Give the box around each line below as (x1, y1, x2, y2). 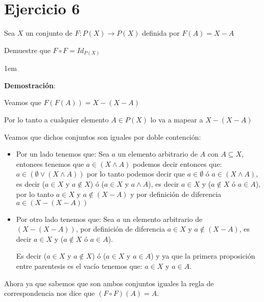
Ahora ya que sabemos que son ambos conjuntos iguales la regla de (4, 278, 214, 288)
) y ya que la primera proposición (151, 250, 255, 261)
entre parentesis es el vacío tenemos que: (16, 260, 142, 271)
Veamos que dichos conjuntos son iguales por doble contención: (4, 131, 201, 142)
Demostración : (4, 80, 56, 90)
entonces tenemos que (16, 158, 84, 169)
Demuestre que (4, 44, 51, 55)
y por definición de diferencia (130, 188, 222, 199)
